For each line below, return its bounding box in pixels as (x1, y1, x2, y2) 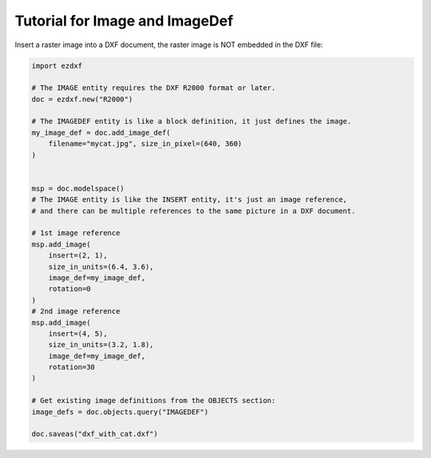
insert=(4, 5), (48, 329, 108, 338)
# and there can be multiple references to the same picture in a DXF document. (31, 206, 356, 215)
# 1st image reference (31, 228, 121, 238)
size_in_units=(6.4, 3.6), (48, 262, 155, 271)
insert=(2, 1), (48, 251, 108, 260)
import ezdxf (31, 61, 83, 70)
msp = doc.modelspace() (31, 184, 125, 193)
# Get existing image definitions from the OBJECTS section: (31, 396, 276, 405)
